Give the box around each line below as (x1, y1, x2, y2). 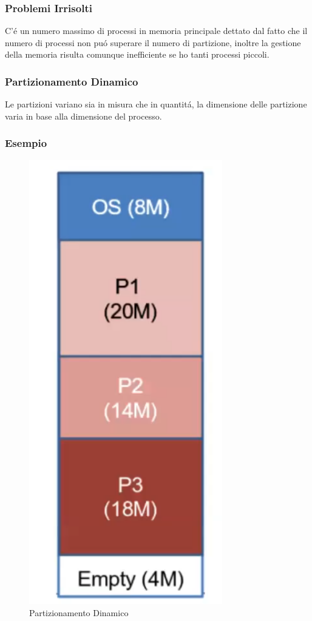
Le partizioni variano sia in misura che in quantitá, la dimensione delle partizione (5, 98, 307, 110)
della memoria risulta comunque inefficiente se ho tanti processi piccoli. (5, 48, 270, 61)
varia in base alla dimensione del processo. (5, 109, 162, 122)
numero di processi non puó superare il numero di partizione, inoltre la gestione (5, 36, 301, 49)
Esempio (5, 135, 47, 151)
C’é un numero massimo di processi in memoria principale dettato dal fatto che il (5, 24, 308, 37)
